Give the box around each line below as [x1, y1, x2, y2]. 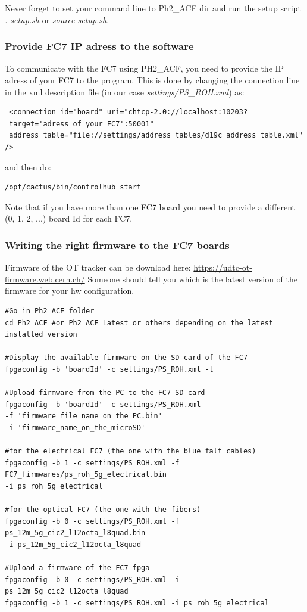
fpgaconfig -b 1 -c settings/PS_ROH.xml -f [5, 458, 180, 467]
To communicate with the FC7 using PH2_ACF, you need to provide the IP [5, 62, 284, 74]
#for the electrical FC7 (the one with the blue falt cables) [5, 447, 256, 456]
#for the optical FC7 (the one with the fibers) [5, 505, 201, 514]
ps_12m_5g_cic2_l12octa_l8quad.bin [5, 529, 146, 538]
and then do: [5, 160, 51, 173]
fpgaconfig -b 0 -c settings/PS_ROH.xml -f [5, 517, 180, 526]
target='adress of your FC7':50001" [9, 119, 154, 128]
